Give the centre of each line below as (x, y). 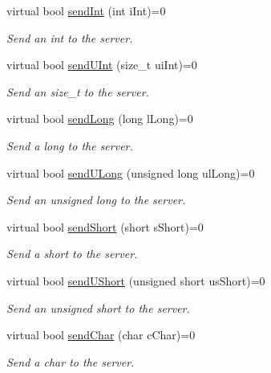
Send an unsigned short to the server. (98, 307)
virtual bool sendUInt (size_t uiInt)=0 (102, 65)
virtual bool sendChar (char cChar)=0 (101, 335)
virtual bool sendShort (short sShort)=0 (105, 226)
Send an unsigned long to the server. (96, 200)
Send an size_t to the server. (78, 91)
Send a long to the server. (70, 145)
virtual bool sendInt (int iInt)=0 (86, 10)
